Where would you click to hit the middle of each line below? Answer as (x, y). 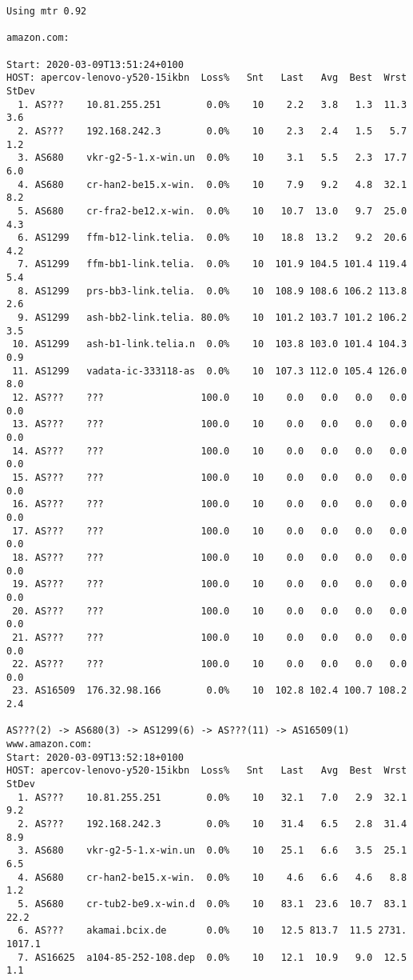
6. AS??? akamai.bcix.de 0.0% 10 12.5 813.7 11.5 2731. (212, 931)
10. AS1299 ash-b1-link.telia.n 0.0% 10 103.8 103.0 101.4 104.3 (210, 344)
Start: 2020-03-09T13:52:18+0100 (95, 757)
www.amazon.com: (50, 744)
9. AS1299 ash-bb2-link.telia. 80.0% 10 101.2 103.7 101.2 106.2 (212, 318)
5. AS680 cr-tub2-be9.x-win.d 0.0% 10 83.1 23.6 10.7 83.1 (212, 904)
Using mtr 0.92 (47, 11)
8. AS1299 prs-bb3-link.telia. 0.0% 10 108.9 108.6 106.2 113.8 (212, 291)
